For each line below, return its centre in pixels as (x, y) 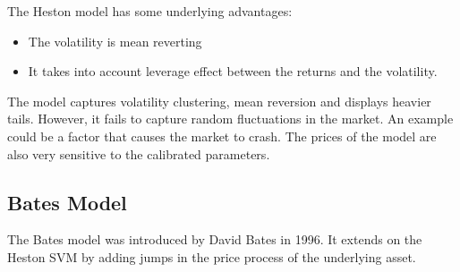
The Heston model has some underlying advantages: (150, 11)
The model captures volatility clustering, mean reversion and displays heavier (219, 101)
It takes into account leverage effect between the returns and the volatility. (233, 71)
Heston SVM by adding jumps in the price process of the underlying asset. (212, 256)
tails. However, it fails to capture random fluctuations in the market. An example (230, 119)
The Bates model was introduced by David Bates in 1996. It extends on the (215, 239)
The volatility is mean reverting (115, 41)
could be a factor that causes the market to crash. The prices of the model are (222, 136)
